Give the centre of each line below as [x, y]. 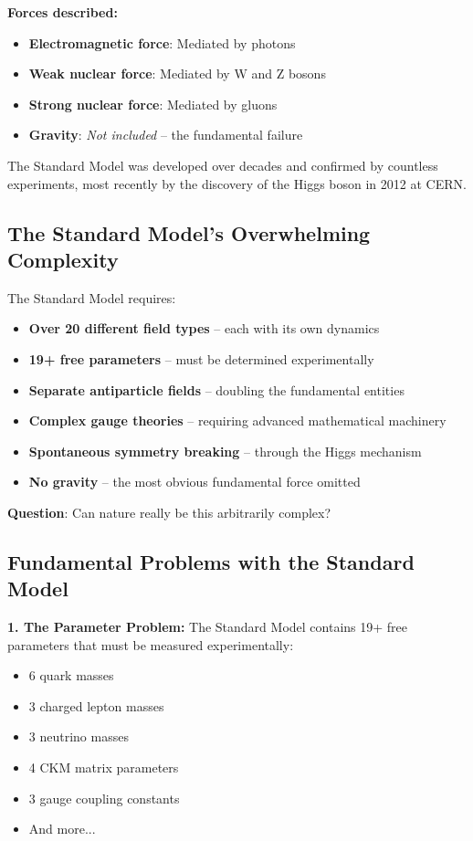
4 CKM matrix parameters [104, 767]
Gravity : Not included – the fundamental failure [166, 135]
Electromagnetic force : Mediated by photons [162, 42]
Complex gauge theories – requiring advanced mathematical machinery [237, 420]
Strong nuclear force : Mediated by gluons [153, 104]
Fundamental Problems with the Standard [211, 561]
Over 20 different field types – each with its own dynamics [204, 328]
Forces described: [63, 12]
